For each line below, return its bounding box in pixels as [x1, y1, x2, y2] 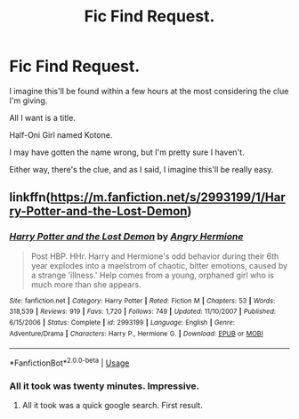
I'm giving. [9, 95, 48, 106]
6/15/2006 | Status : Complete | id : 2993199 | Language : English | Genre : [9, 318, 236, 326]
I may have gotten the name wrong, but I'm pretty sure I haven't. [9, 147, 245, 157]
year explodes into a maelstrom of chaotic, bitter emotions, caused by [30, 260, 287, 270]
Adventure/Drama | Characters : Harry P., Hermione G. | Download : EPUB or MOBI [9, 329, 264, 338]
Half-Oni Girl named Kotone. [9, 129, 113, 140]
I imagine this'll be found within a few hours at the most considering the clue [9, 85, 289, 96]
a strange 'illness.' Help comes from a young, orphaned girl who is [30, 270, 274, 280]
